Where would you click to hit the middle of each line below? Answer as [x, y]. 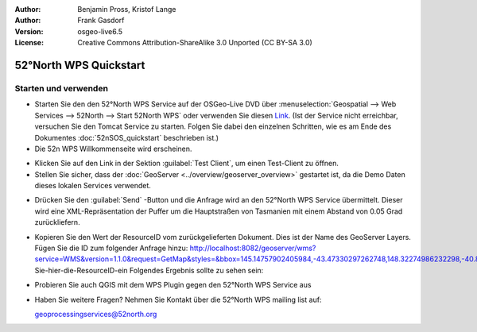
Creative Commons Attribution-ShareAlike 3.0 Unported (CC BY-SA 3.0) [195, 43]
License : [29, 43]
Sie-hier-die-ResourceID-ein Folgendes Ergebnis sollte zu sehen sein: [149, 270]
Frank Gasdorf [101, 21]
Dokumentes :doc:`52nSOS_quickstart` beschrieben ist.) [126, 137]
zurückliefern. [57, 222]
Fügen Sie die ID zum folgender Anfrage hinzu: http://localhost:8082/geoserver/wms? [175, 248]
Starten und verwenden [62, 88]
